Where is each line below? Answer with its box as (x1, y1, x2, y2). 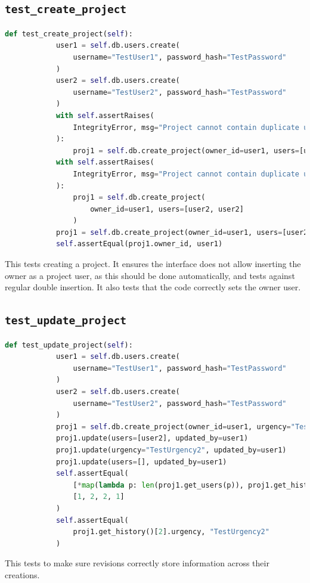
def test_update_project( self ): (5, 340, 133, 349)
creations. (5, 568, 40, 581)
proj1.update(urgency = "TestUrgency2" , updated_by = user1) (55, 445, 287, 454)
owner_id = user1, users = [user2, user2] (90, 204, 244, 213)
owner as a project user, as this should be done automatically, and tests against (5, 269, 295, 281)
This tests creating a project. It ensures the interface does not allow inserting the (5, 258, 301, 270)
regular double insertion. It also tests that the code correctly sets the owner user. (5, 281, 301, 293)
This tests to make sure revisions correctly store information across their (5, 557, 269, 569)
